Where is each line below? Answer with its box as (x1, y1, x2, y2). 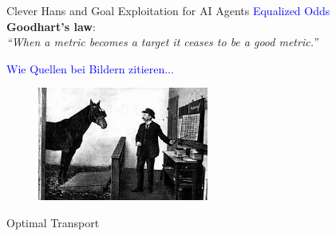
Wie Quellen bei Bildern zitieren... (6, 60, 174, 77)
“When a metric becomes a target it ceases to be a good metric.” (6, 33, 318, 50)
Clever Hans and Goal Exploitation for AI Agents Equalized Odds (6, 2, 330, 18)
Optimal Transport (6, 214, 100, 230)
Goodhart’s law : (6, 18, 96, 34)
